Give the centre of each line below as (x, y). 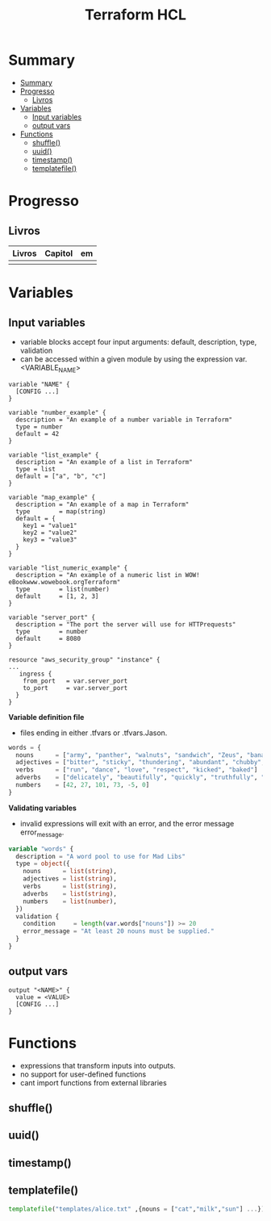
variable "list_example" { (54, 455)
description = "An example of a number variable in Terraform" (124, 420)
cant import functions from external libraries (93, 1082)
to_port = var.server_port (75, 688)
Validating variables (42, 808)
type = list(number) (63, 589)
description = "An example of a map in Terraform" (102, 504)
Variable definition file (46, 717)
